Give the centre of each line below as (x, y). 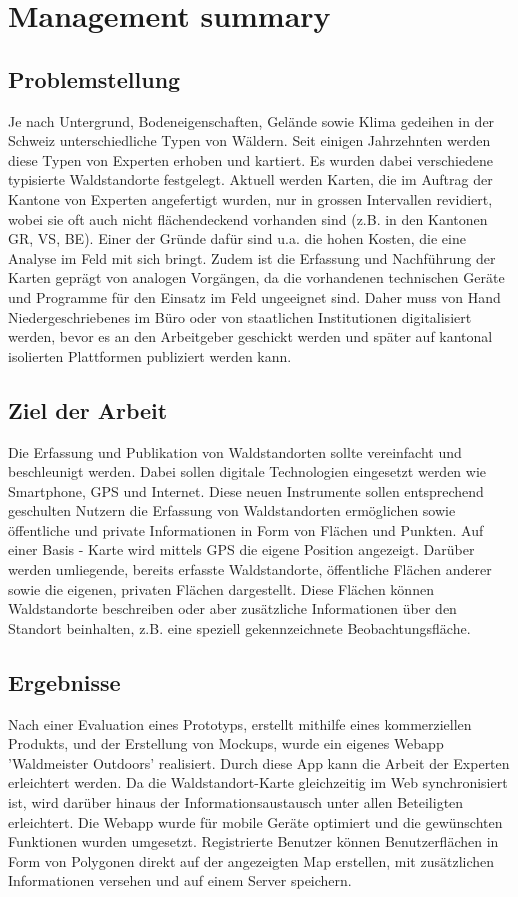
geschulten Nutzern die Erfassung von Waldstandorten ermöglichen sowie (232, 510)
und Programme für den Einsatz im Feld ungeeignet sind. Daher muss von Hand (254, 296)
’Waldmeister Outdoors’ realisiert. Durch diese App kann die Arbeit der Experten (259, 762)
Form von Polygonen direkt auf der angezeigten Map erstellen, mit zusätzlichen (251, 860)
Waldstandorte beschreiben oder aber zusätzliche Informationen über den (232, 608)
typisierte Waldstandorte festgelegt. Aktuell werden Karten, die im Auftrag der (250, 179)
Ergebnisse (64, 681)
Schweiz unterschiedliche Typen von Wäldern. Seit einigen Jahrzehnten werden (249, 140)
